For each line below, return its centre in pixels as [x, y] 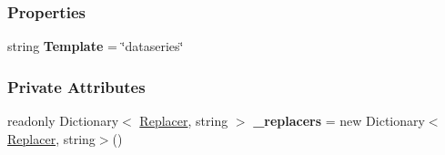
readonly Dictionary [63, 121]
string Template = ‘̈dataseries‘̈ [96, 46]
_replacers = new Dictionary [339, 121]
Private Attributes [76, 86]
